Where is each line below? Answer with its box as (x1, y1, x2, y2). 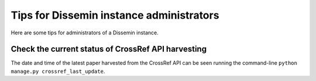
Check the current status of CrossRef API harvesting (11, 44, 207, 54)
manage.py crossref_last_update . (11, 68, 105, 75)
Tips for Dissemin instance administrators (11, 9, 219, 22)
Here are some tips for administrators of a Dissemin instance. (11, 29, 159, 36)
